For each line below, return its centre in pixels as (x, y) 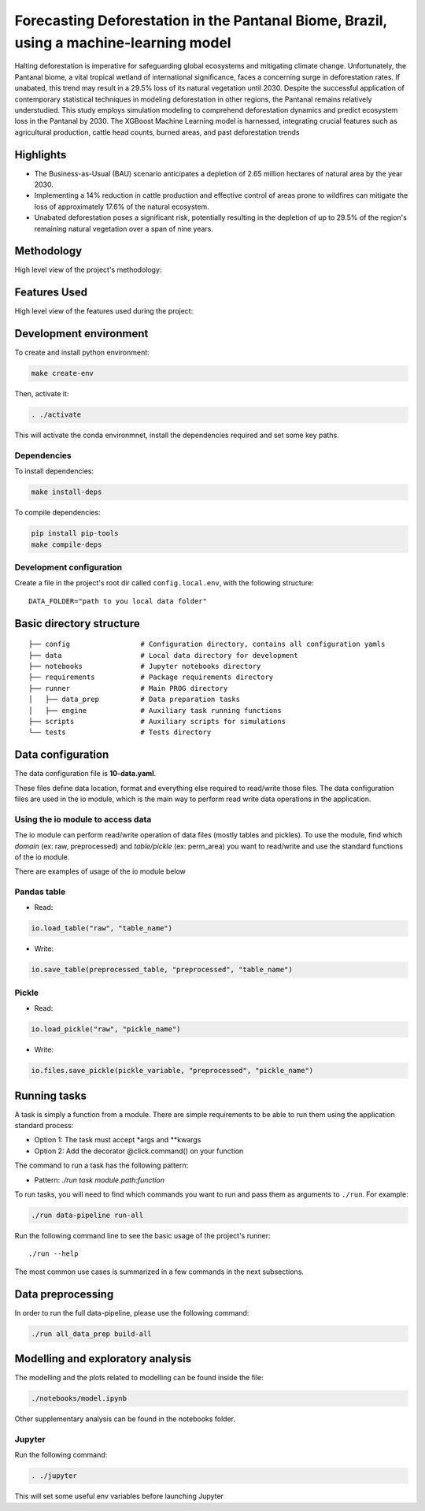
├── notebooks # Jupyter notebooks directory (145, 666)
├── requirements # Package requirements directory (151, 677)
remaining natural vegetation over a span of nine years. (124, 228)
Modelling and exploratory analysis (103, 1359)
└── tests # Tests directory (120, 732)
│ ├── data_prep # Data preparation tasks (134, 700)
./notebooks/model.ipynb (79, 1399)
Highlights (41, 155)
